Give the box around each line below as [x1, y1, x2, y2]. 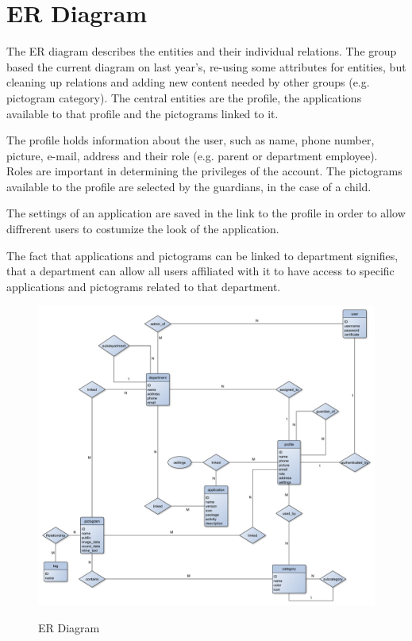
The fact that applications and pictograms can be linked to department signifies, [6, 247, 399, 263]
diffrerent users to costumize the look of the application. [6, 221, 279, 237]
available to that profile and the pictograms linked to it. [6, 105, 279, 121]
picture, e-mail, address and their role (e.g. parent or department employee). [6, 147, 378, 163]
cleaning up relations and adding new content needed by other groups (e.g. [6, 74, 370, 90]
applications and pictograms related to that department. [6, 278, 281, 294]
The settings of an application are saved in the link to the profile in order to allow [6, 205, 406, 221]
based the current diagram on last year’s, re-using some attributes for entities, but [6, 58, 406, 75]
